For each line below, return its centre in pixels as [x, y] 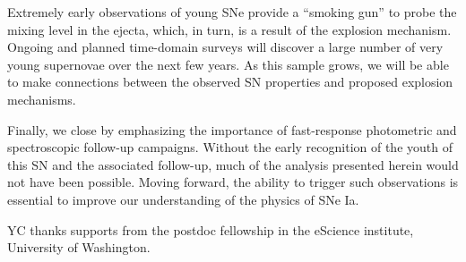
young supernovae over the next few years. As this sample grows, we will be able [228, 64]
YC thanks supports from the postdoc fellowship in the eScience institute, [211, 229]
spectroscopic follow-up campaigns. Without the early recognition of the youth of [230, 147]
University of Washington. [79, 247]
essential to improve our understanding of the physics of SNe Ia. [183, 199]
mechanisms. [42, 99]
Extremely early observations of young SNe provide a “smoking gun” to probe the [232, 12]
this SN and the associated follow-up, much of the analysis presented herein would [233, 164]
